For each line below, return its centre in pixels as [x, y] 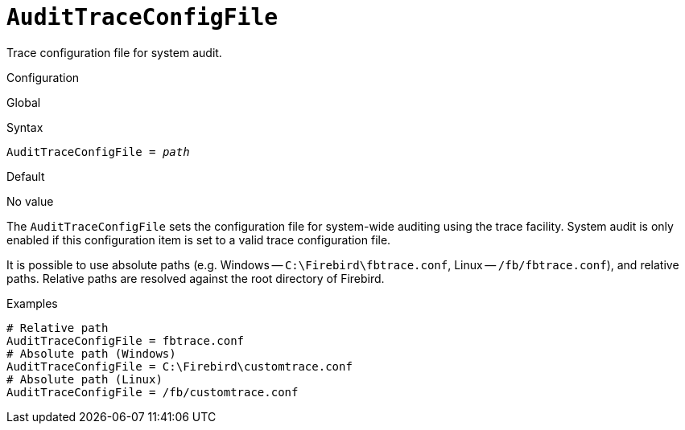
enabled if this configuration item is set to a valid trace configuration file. [199, 240]
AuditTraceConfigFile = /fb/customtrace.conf [153, 392]
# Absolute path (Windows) [91, 353]
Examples [32, 303]
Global [24, 102]
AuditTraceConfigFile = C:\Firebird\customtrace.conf [180, 366]
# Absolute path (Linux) [85, 379]
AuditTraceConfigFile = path [98, 152]
